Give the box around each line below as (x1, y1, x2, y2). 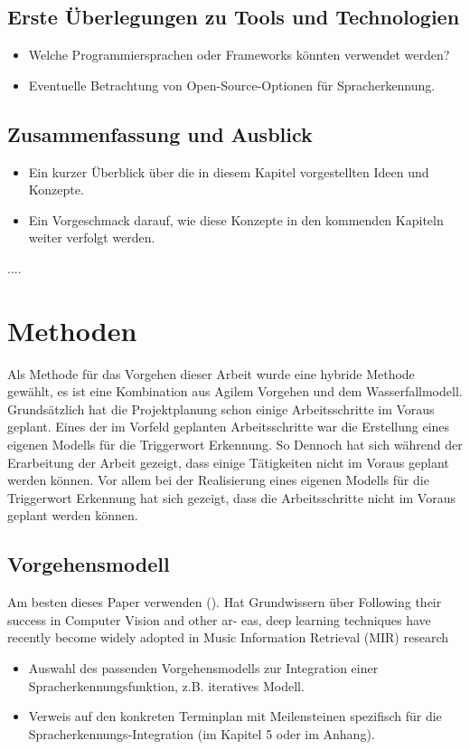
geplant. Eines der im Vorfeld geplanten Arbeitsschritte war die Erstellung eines (7, 417, 450, 436)
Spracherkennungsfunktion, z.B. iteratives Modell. (28, 676, 305, 695)
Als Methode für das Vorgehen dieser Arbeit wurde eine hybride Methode (7, 364, 415, 383)
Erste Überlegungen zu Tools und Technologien (7, 3, 460, 31)
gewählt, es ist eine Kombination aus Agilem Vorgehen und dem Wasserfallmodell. (7, 382, 463, 401)
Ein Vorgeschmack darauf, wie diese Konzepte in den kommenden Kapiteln (28, 210, 444, 229)
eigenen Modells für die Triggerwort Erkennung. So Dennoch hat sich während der (7, 435, 463, 454)
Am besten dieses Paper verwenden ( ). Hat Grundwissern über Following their (7, 593, 442, 612)
